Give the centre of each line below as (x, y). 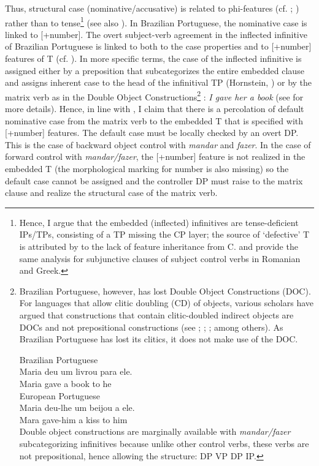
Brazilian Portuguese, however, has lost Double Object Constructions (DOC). (165, 291)
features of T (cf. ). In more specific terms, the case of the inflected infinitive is (153, 58)
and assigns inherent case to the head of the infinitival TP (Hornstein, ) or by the (159, 82)
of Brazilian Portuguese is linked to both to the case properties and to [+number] (158, 46)
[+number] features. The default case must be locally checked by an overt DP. (152, 133)
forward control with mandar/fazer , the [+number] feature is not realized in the (155, 156)
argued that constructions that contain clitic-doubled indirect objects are (156, 314)
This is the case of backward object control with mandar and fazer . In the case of (158, 144)
